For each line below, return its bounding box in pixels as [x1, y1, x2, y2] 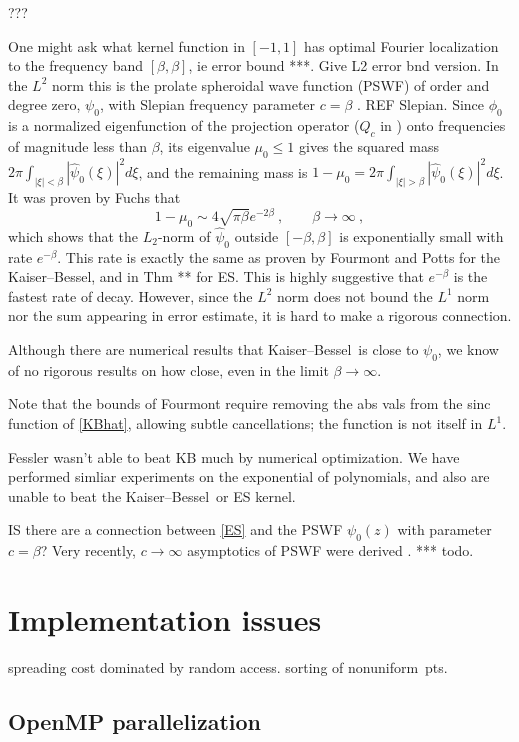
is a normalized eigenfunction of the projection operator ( [8, 115, 360, 136]
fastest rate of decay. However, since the [8, 285, 253, 306]
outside [234, 225, 279, 246]
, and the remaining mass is [138, 161, 308, 182]
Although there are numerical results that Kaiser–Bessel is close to [8, 339, 419, 360]
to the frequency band [8, 55, 144, 76]
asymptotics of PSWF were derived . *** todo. [187, 540, 474, 561]
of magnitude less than [8, 135, 147, 156]
